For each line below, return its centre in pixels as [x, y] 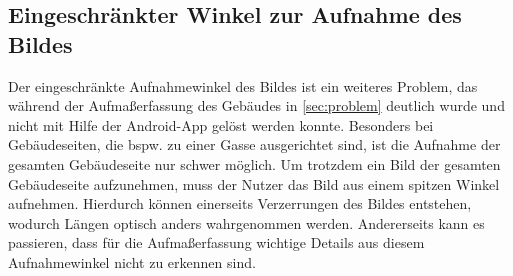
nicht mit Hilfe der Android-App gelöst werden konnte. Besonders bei [221, 124]
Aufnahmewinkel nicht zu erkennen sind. [132, 261]
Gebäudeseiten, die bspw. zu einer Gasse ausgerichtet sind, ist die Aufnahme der [254, 144]
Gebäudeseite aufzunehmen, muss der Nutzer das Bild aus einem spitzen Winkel [254, 183]
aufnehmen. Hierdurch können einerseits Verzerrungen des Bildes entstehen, [240, 203]
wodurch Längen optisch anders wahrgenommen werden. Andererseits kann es [246, 222]
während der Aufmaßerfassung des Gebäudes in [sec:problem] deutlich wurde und [256, 105]
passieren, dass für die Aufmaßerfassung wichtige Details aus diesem [216, 242]
